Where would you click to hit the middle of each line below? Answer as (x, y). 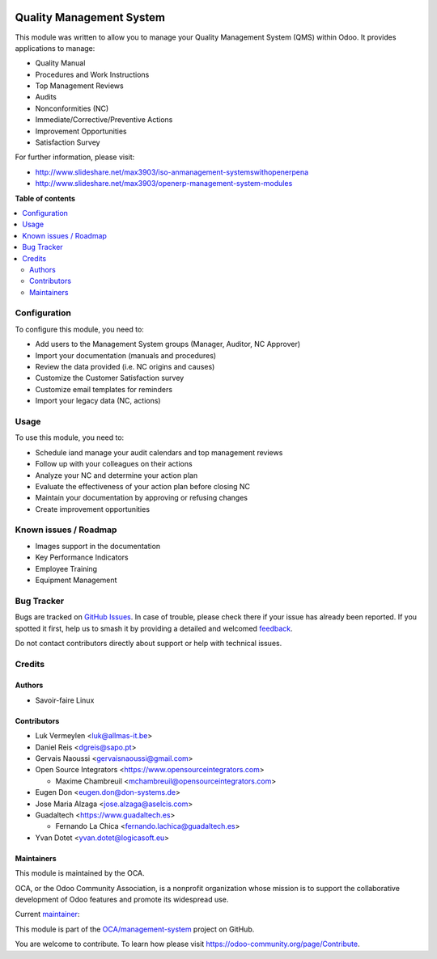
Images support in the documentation (98, 546)
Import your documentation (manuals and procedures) (126, 355)
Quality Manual (60, 63)
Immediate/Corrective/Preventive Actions (104, 120)
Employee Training (66, 568)
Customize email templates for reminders (104, 389)
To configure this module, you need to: (80, 329)
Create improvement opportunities (92, 509)
